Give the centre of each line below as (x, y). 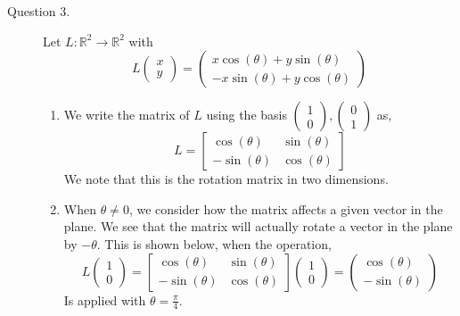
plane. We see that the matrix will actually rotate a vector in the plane (258, 226)
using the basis (246, 115)
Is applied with (105, 299)
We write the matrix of (127, 115)
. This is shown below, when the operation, (214, 243)
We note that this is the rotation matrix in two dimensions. (226, 179)
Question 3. (39, 11)
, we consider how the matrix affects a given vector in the (286, 208)
